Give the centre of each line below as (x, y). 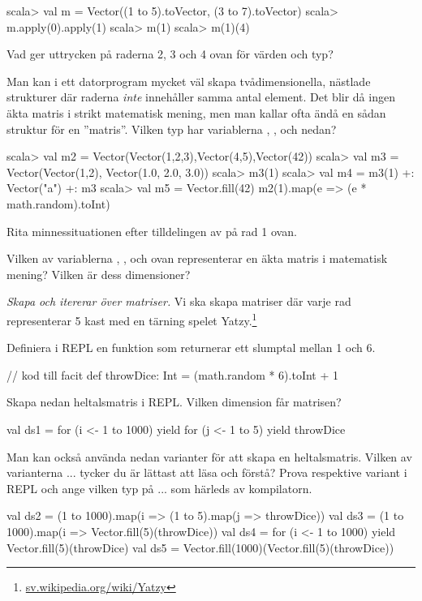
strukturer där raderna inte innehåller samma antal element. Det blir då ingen (201, 97)
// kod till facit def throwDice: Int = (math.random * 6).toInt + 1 (173, 374)
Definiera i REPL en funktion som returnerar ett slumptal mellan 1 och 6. (191, 348)
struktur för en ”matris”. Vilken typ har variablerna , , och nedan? (172, 129)
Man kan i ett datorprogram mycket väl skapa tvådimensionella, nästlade (189, 81)
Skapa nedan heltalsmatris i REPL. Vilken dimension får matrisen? (174, 402)
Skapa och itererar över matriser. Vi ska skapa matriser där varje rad (179, 301)
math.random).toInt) (58, 203)
